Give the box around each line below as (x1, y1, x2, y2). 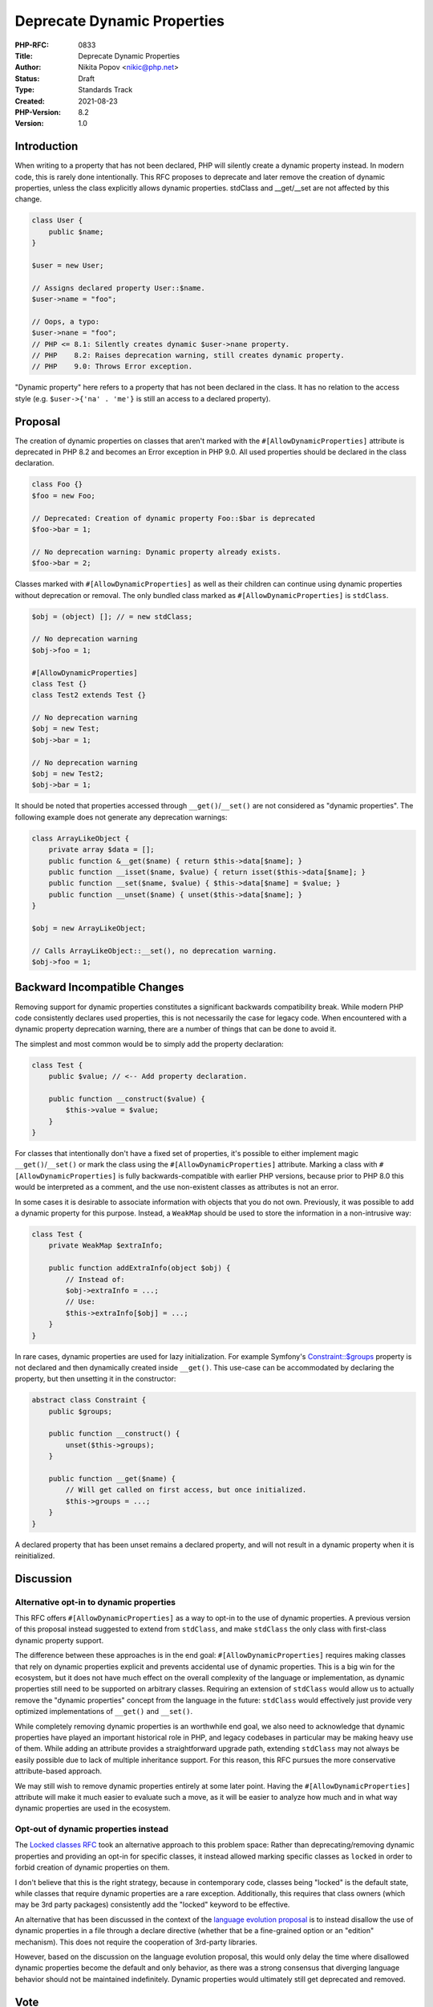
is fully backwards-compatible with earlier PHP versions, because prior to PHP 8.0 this (118, 1170, 404, 1180)
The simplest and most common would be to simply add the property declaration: (14, 1039, 284, 1048)
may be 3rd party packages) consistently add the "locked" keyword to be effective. (14, 1899, 290, 1910)
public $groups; (48, 1407, 112, 1416)
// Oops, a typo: (31, 317, 100, 326)
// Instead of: (65, 1275, 126, 1284)
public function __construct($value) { (48, 1094, 206, 1103)
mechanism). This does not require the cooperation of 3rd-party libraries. (14, 1937, 258, 1947)
